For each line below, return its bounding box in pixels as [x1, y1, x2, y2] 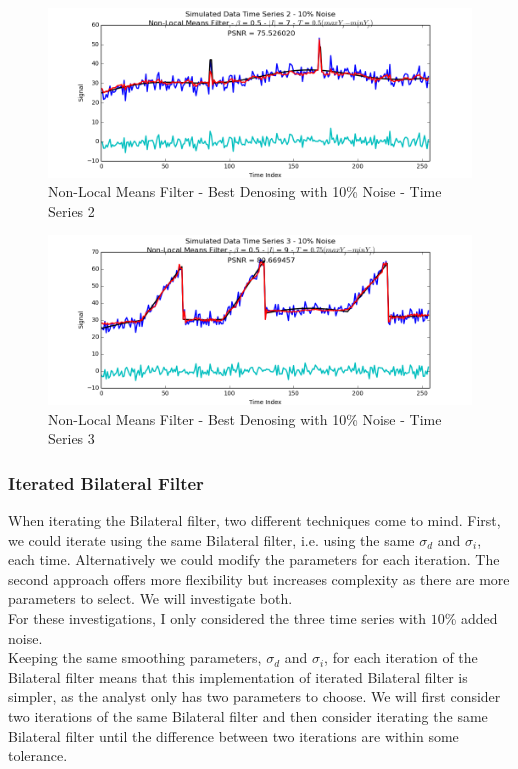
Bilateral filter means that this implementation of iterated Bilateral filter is [8, 666, 468, 687]
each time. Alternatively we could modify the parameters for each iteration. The [8, 549, 500, 570]
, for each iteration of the [324, 647, 478, 668]
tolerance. [8, 745, 68, 766]
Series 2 [48, 200, 95, 221]
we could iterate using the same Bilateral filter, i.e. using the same [8, 529, 415, 550]
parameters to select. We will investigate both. [8, 588, 293, 609]
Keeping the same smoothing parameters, [8, 647, 262, 668]
